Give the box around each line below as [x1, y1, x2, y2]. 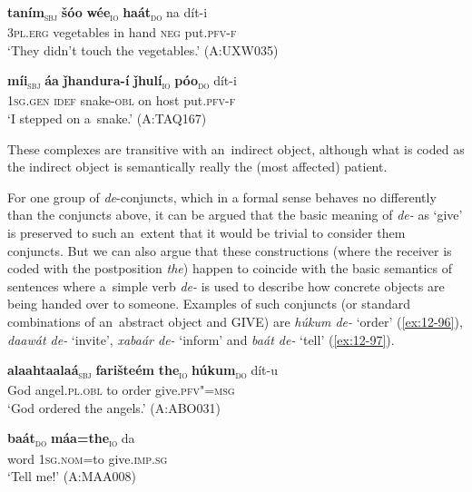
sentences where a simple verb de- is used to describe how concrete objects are [7, 276, 445, 295]
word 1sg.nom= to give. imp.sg [7, 448, 168, 467]
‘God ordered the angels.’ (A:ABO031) [7, 398, 221, 417]
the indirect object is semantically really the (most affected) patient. [7, 157, 388, 176]
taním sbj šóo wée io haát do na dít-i [7, 3, 208, 24]
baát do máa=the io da [7, 428, 135, 450]
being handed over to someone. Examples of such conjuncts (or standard [7, 294, 411, 313]
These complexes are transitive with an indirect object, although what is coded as [7, 139, 465, 158]
